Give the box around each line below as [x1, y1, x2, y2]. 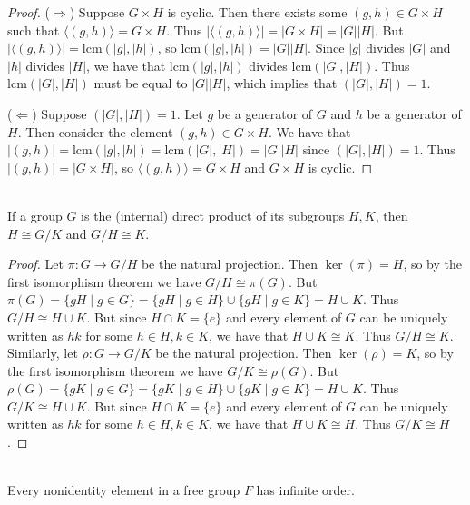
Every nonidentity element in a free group [7, 480, 240, 500]
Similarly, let [7, 343, 78, 362]
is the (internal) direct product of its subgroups [81, 205, 345, 224]
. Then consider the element [17, 122, 173, 141]
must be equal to [93, 74, 188, 93]
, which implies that [226, 74, 338, 93]
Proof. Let [7, 254, 64, 273]
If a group [7, 205, 63, 224]
